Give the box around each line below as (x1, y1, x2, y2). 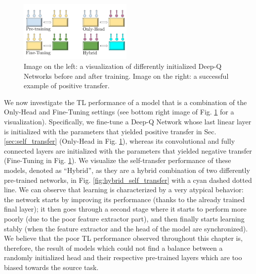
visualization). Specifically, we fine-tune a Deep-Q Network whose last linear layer (4, 116, 252, 126)
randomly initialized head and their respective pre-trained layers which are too (4, 252, 242, 263)
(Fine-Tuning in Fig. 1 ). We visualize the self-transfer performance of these (4, 155, 231, 165)
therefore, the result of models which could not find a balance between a (4, 242, 223, 253)
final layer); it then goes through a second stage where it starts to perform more (4, 204, 247, 214)
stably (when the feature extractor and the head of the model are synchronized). (4, 223, 248, 233)
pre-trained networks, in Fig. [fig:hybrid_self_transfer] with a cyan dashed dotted (4, 174, 252, 185)
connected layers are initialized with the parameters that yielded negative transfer (4, 145, 252, 156)
